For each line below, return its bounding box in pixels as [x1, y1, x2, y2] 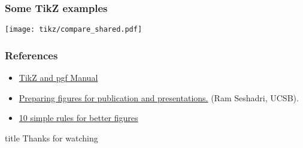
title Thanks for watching [5, 131, 98, 144]
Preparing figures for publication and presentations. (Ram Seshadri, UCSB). [19, 91, 299, 104]
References [5, 47, 58, 62]
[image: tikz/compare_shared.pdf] [5, 25, 143, 34]
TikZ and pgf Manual [19, 71, 98, 84]
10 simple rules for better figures [19, 111, 138, 124]
